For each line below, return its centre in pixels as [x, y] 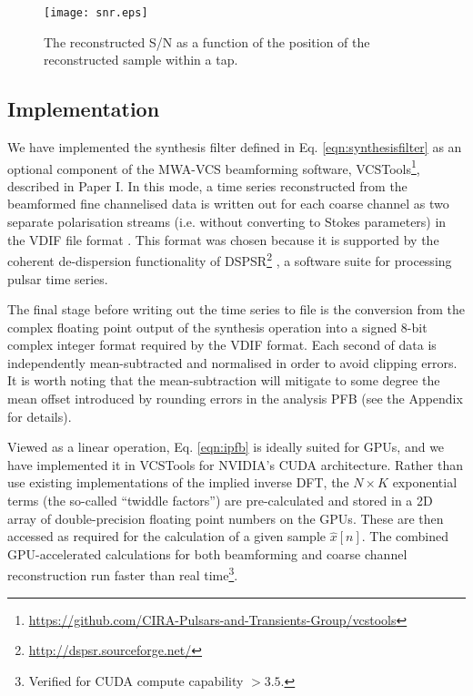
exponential [425, 482]
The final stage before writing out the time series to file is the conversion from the [236, 309]
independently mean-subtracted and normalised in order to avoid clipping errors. [232, 362]
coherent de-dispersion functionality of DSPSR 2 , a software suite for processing [230, 259]
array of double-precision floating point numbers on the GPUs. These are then [226, 518]
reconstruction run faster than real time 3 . [123, 574]
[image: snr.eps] [96, 13]
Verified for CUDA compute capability [136, 680]
